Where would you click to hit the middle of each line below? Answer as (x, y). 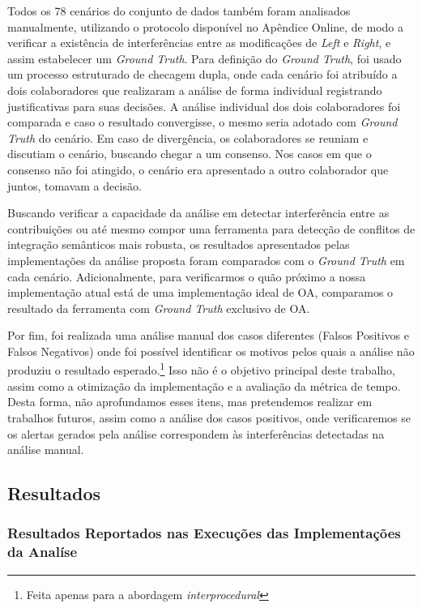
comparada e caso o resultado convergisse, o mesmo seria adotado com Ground (202, 122)
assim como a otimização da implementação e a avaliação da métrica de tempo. (204, 385)
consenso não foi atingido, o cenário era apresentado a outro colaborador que (198, 169)
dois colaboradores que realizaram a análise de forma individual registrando (195, 90)
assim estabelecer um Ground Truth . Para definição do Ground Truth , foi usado (205, 58)
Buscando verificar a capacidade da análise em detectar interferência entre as (198, 213)
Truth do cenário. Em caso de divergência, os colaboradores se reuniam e (188, 137)
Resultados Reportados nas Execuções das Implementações (204, 533)
